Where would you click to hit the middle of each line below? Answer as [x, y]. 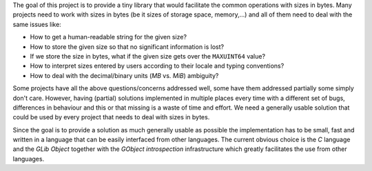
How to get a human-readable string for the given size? [108, 37]
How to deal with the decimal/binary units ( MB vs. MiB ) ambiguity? [124, 75]
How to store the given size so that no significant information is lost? [127, 47]
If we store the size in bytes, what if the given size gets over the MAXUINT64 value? [147, 56]
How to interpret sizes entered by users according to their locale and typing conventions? [157, 66]
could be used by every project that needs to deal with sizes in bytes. [111, 117]
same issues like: [37, 24]
